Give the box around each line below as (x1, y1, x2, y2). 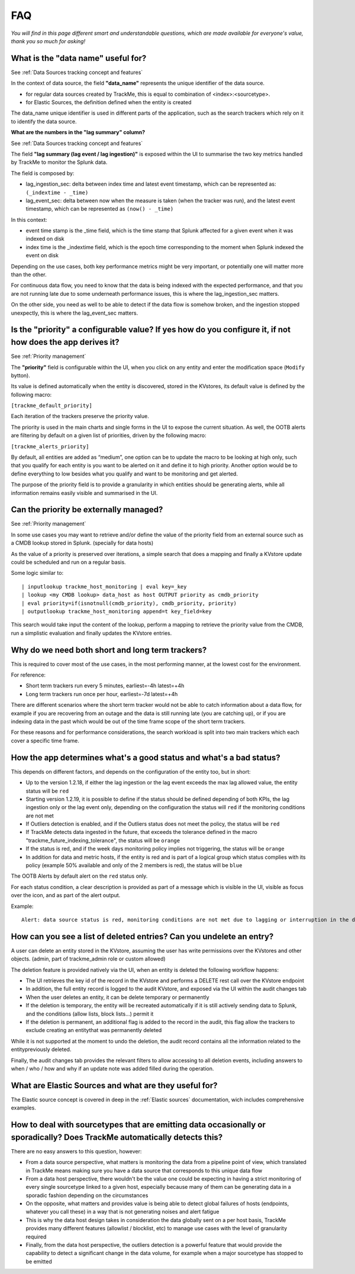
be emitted (25, 1257, 53, 1265)
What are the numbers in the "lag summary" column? (11, 129, 146, 136)
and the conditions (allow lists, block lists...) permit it (25, 1010, 154, 1017)
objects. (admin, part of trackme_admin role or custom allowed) (11, 955, 166, 962)
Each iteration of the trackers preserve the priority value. (11, 413, 149, 420)
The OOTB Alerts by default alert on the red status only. (11, 872, 148, 879)
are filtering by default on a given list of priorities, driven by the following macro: (11, 432, 206, 439)
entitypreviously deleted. (11, 1046, 72, 1053)
